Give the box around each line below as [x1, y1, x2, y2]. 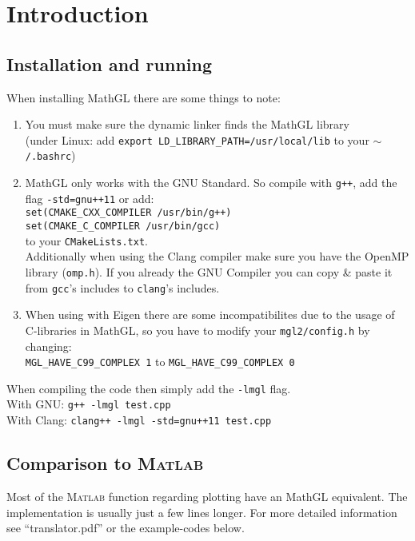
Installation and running [6, 51, 213, 76]
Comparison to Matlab [6, 451, 204, 475]
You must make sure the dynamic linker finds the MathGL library [25, 116, 349, 133]
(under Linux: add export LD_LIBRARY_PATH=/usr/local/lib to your [25, 131, 369, 148]
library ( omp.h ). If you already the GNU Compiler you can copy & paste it [25, 263, 393, 280]
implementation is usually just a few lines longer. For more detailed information [6, 503, 397, 520]
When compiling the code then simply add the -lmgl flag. [6, 380, 291, 396]
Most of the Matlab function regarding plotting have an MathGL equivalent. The [6, 487, 408, 504]
